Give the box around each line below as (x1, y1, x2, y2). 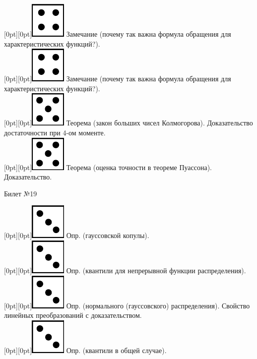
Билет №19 (4, 188, 37, 198)
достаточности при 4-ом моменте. (4, 127, 106, 137)
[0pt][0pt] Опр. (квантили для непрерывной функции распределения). (4, 265, 246, 275)
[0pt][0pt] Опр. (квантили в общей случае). (4, 345, 167, 355)
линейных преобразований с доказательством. (4, 310, 142, 320)
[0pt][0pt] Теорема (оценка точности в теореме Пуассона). (4, 162, 212, 172)
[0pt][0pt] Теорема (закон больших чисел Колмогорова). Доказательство (4, 118, 253, 128)
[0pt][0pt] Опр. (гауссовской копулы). (4, 230, 149, 240)
